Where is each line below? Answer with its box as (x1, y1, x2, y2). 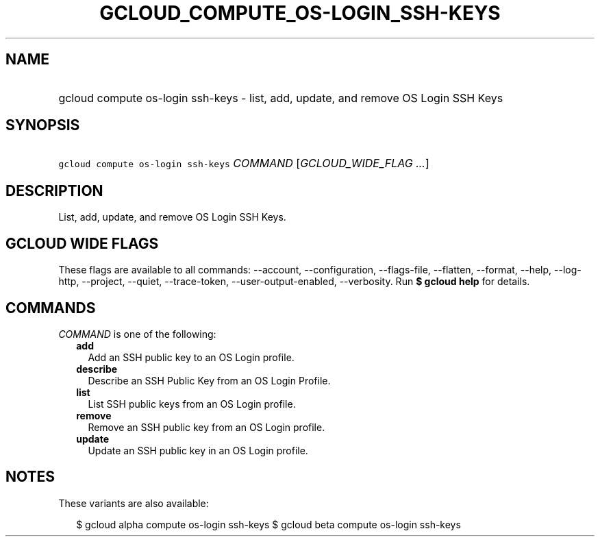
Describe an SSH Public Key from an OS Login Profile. (88, 374, 331, 386)
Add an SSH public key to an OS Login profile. (88, 351, 295, 363)
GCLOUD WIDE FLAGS (5, 234, 159, 252)
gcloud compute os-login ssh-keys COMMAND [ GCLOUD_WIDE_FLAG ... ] (58, 156, 429, 171)
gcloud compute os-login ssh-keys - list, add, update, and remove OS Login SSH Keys (58, 90, 503, 105)
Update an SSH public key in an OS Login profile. (88, 444, 308, 456)
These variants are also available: (58, 497, 209, 509)
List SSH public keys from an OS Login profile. (88, 397, 296, 410)
